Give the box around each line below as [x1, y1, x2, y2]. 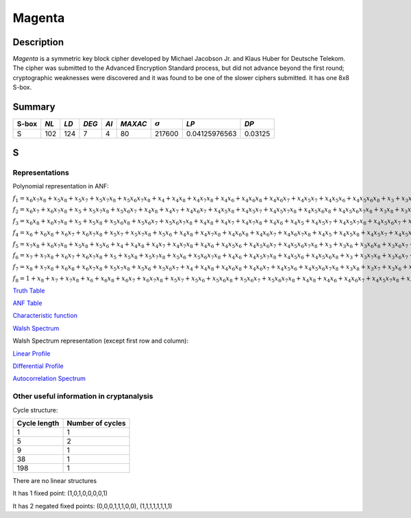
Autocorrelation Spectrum [12, 374, 86, 383]
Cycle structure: [12, 406, 58, 414]
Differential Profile [12, 362, 64, 370]
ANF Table [12, 299, 42, 308]
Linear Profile [12, 349, 51, 358]
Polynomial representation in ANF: [12, 182, 110, 190]
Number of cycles [66, 418, 126, 428]
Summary [12, 101, 55, 113]
